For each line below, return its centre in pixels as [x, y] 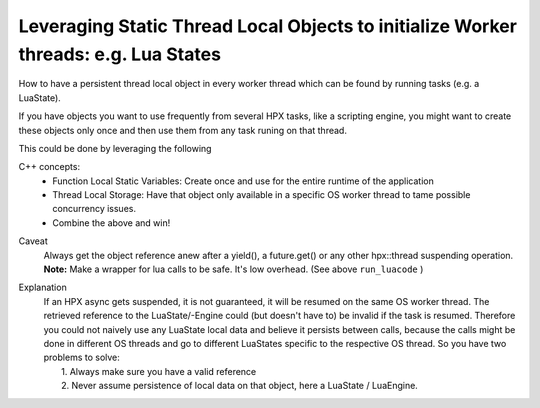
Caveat [33, 241]
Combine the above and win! [111, 222]
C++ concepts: [49, 167]
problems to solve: [81, 357]
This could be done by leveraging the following [115, 148]
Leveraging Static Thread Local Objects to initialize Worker [267, 26]
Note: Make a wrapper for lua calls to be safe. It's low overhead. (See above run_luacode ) [233, 269]
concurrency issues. [94, 209]
